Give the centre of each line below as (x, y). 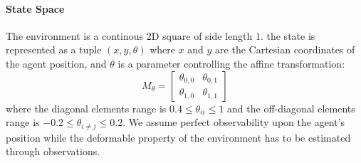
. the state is (288, 35)
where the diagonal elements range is (86, 108)
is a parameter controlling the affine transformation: (231, 63)
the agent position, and (56, 63)
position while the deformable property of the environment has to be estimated (178, 137)
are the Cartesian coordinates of (285, 49)
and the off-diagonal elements (291, 108)
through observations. (53, 151)
